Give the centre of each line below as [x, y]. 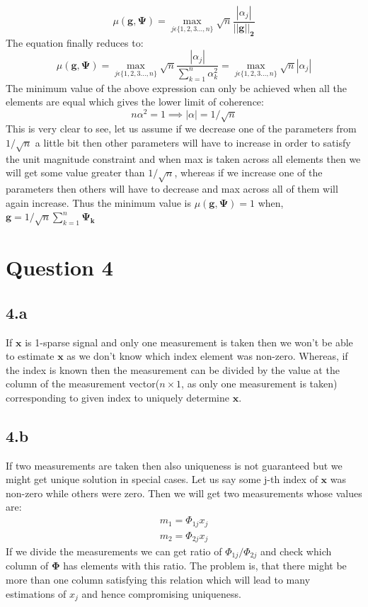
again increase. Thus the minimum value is [98, 202]
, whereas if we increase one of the [248, 172]
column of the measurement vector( [83, 384]
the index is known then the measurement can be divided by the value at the [173, 369]
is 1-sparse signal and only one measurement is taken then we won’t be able [189, 342]
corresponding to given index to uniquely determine [118, 397]
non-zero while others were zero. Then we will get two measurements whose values [184, 493]
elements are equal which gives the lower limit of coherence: [135, 102]
